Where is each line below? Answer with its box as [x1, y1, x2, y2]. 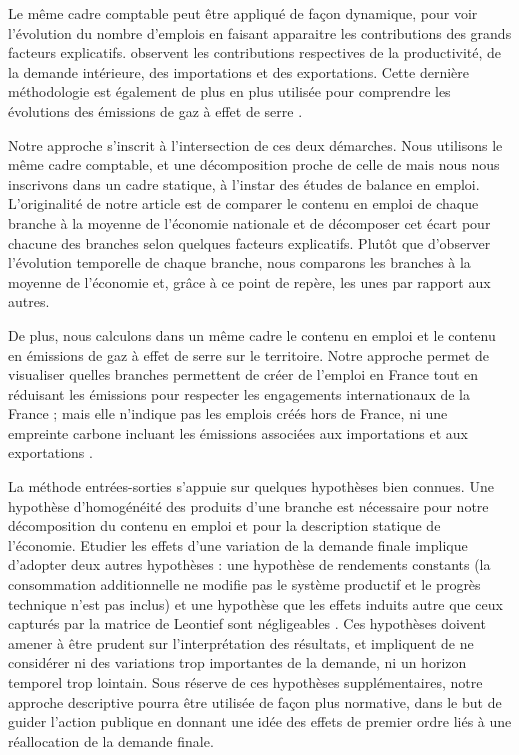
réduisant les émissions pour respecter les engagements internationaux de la [8, 383, 470, 404]
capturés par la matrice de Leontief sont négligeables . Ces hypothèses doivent [8, 613, 486, 634]
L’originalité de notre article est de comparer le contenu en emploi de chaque [8, 193, 479, 214]
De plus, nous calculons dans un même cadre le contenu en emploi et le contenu [8, 324, 496, 345]
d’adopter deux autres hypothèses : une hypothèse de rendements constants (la [8, 554, 491, 575]
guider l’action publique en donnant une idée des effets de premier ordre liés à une [8, 711, 512, 732]
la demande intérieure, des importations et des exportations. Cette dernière [8, 61, 469, 82]
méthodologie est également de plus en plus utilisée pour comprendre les [8, 81, 451, 102]
